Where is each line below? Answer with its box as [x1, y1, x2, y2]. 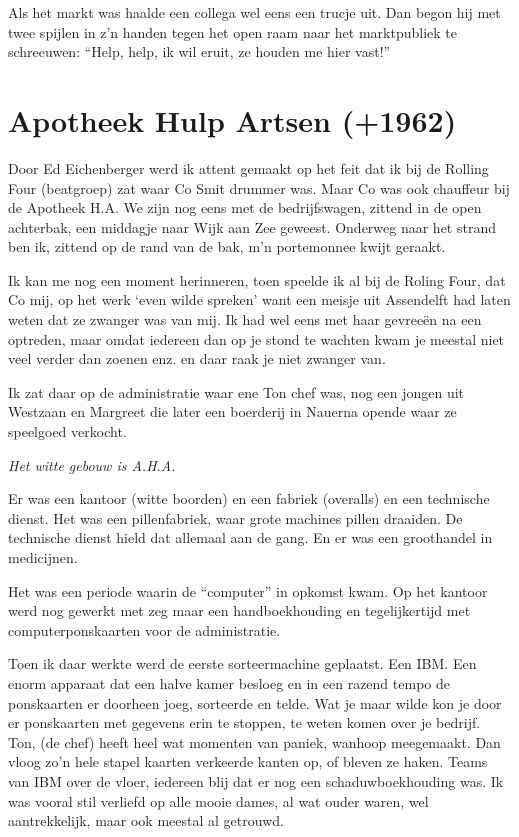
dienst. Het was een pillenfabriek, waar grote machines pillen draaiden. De [8, 507, 463, 528]
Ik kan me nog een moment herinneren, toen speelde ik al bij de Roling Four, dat [8, 269, 506, 290]
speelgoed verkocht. [8, 421, 127, 442]
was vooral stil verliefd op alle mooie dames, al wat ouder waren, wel [8, 790, 429, 811]
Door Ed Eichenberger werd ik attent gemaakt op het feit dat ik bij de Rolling [8, 157, 489, 178]
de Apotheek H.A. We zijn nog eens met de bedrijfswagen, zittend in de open [8, 197, 482, 218]
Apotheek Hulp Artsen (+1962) [8, 99, 457, 140]
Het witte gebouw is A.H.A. [8, 454, 176, 475]
